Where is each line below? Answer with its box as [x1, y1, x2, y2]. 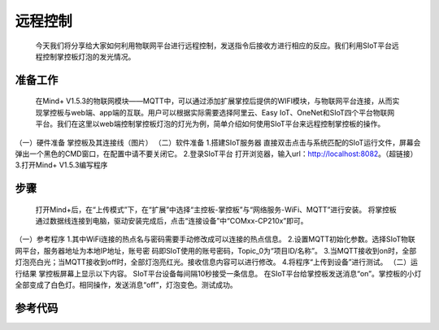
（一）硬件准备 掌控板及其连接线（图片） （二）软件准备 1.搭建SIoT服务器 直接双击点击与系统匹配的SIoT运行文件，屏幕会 [15, 137, 421, 147]
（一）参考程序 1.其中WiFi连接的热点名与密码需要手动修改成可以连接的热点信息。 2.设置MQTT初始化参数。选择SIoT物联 [15, 234, 416, 244]
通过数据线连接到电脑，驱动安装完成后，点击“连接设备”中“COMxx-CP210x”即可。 [35, 216, 308, 226]
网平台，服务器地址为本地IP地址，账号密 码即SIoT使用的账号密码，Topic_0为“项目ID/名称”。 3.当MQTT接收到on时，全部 [15, 245, 417, 255]
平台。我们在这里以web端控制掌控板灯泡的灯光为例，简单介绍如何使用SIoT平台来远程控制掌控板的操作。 [35, 119, 385, 129]
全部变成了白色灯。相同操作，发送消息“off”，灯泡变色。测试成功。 [15, 280, 237, 290]
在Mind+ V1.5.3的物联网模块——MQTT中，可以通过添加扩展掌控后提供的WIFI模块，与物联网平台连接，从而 [35, 96, 393, 106]
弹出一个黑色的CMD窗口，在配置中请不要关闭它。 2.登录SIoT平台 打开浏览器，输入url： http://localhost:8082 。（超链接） [15, 149, 418, 158]
